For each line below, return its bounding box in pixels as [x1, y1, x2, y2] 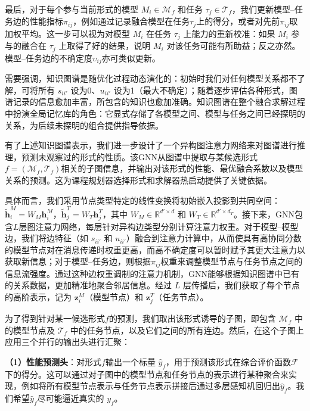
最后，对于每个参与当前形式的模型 [5, 3, 138, 15]
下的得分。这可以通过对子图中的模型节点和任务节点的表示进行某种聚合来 [5, 368, 289, 380]
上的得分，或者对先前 [196, 15, 280, 27]
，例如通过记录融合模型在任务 [73, 15, 190, 27]
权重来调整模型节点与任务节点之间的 [160, 255, 303, 267]
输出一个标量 [105, 356, 156, 368]
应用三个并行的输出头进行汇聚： [5, 335, 130, 348]
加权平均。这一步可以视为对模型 [5, 27, 130, 39]
